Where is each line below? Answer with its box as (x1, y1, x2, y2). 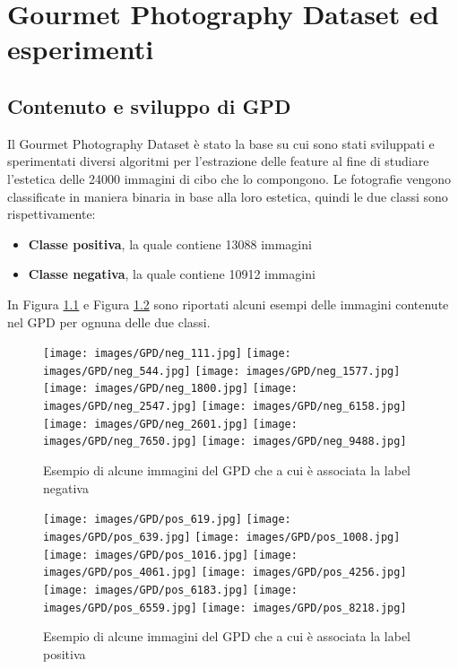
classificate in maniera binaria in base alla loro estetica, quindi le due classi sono (7, 187, 448, 205)
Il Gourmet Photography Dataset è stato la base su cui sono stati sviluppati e (7, 134, 435, 152)
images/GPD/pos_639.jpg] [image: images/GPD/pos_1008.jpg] (43, 530, 401, 543)
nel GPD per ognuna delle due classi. (7, 312, 211, 331)
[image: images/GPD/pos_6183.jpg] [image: (43, 583, 298, 596)
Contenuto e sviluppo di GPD (7, 91, 291, 119)
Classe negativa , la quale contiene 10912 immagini (28, 265, 315, 283)
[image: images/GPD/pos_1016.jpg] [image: (43, 548, 298, 561)
